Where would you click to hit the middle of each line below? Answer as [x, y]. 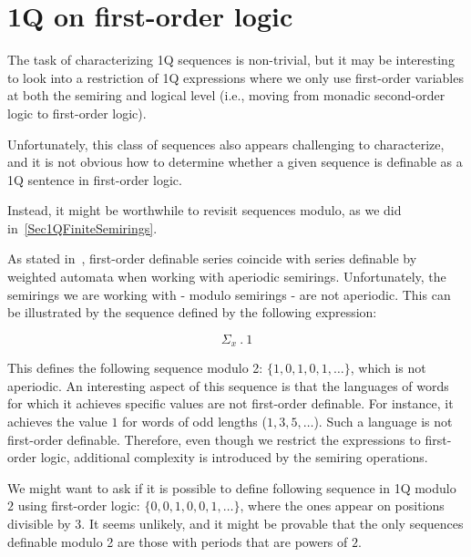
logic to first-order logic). [77, 113]
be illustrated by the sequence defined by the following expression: [192, 312]
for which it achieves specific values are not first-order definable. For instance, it [230, 403]
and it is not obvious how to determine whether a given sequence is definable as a [235, 162]
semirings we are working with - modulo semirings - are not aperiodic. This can [229, 294]
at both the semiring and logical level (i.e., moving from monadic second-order [226, 95]
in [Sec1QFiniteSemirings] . [82, 227]
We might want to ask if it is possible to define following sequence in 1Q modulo [232, 487]
